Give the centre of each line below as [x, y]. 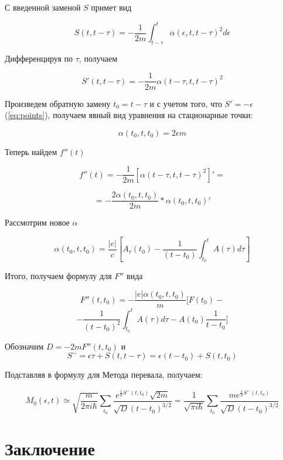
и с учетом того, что [186, 103]
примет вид [111, 7]
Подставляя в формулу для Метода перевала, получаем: [104, 375]
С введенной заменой [43, 7]
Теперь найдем [31, 151]
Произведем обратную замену [58, 103]
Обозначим [24, 346]
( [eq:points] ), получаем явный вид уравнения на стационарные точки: [129, 115]
